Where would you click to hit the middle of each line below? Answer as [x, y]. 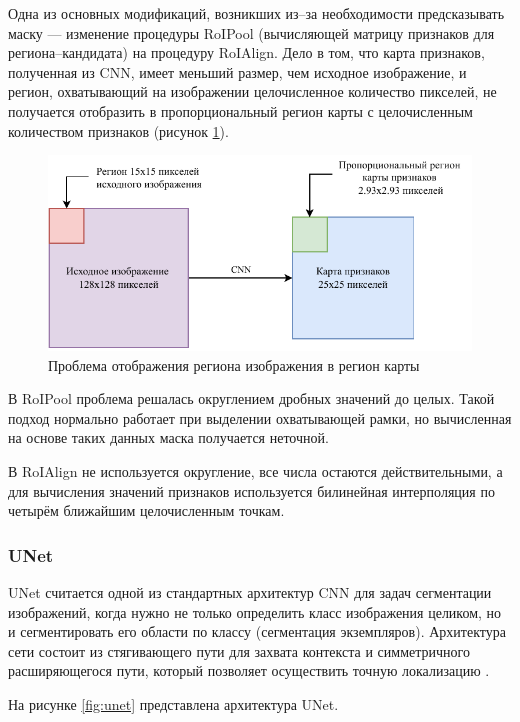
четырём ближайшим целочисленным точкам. [146, 510]
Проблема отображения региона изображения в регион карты [234, 364]
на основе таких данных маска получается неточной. [168, 437]
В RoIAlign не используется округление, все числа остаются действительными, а [255, 470]
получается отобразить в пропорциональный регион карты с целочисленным [240, 110]
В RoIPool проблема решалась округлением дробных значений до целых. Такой [251, 398]
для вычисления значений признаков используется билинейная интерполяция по [251, 490]
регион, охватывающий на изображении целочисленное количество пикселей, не [252, 91]
